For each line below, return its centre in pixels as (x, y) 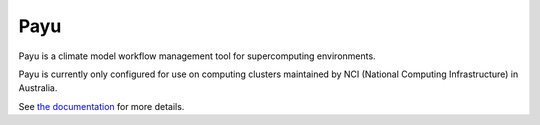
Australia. (38, 88)
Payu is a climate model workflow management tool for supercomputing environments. (197, 56)
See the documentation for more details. (101, 106)
